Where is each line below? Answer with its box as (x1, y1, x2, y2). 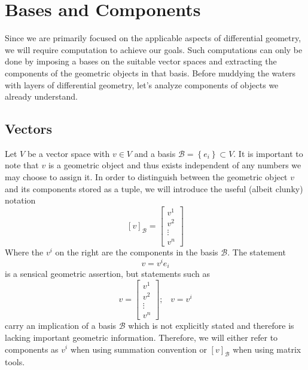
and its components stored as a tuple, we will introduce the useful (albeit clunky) (5, 182, 303, 195)
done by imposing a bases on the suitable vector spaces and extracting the (5, 55, 277, 67)
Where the (5, 246, 44, 258)
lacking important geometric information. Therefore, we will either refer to (5, 331, 278, 343)
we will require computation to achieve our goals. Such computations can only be (5, 43, 303, 55)
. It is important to (233, 147, 303, 159)
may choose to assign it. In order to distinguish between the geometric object (5, 171, 288, 183)
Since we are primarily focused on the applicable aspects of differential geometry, (5, 32, 301, 44)
